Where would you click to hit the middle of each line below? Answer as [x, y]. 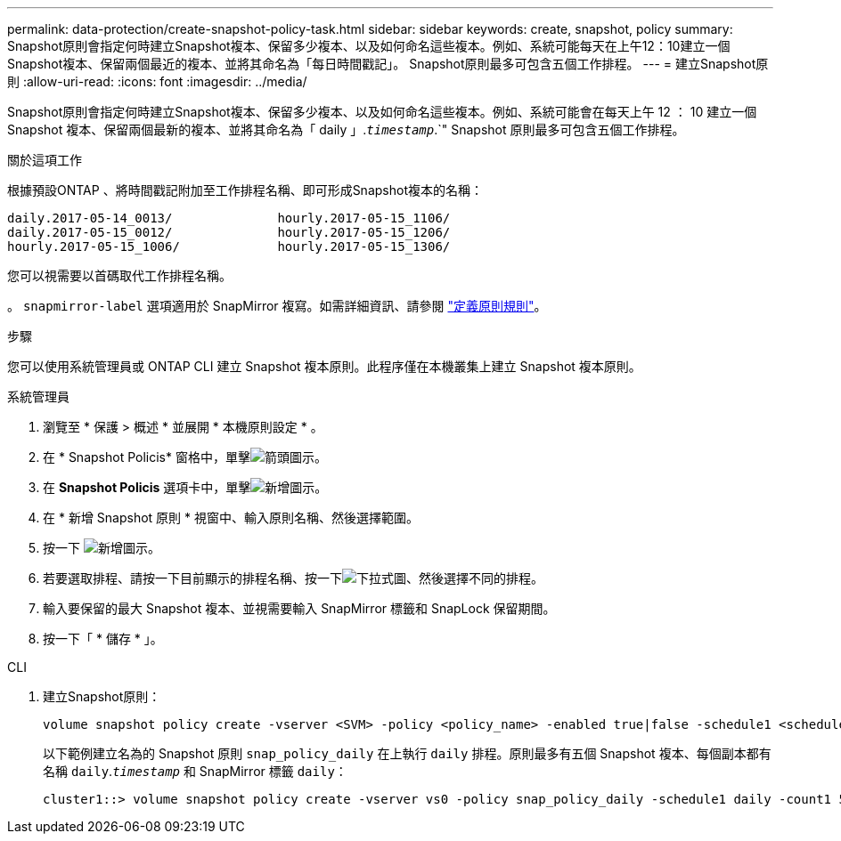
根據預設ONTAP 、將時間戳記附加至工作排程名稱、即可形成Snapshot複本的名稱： [245, 190]
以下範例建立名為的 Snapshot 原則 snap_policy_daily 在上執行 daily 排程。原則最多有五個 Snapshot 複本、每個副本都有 [407, 753]
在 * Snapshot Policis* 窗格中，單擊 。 [185, 457]
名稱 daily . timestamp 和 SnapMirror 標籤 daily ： [195, 771]
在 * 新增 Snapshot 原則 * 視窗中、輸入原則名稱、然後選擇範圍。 [231, 518]
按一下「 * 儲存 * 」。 [103, 639]
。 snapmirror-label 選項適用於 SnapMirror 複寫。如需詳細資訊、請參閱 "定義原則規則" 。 [277, 306]
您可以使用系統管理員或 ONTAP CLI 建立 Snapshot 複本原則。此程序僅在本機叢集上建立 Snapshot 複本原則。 [324, 366]
